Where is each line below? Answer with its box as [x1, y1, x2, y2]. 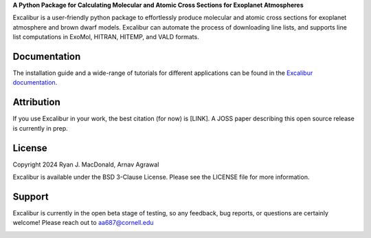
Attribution [12, 96, 61, 108]
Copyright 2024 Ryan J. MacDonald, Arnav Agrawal [12, 160, 159, 169]
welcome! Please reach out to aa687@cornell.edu [12, 219, 154, 227]
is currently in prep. [12, 124, 68, 132]
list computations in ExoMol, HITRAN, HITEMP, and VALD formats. [12, 33, 199, 41]
